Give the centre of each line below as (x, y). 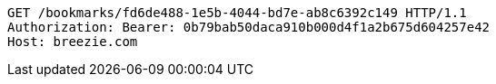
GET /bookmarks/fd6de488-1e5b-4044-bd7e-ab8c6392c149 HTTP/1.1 (237, 13)
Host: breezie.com (73, 42)
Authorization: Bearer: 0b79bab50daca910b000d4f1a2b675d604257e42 (249, 27)
